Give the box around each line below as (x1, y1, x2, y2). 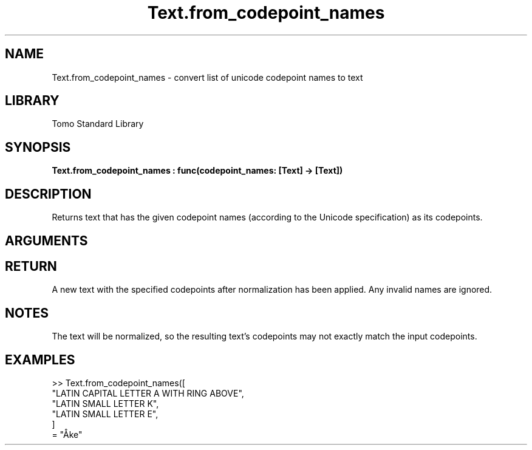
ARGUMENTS (5, 233, 88, 248)
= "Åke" (52, 429, 83, 440)
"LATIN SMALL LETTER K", (52, 398, 159, 409)
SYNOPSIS (5, 139, 71, 155)
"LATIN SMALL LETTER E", (52, 409, 159, 420)
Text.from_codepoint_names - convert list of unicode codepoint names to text (52, 72, 363, 83)
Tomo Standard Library (52, 118, 144, 129)
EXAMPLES (5, 352, 75, 367)
